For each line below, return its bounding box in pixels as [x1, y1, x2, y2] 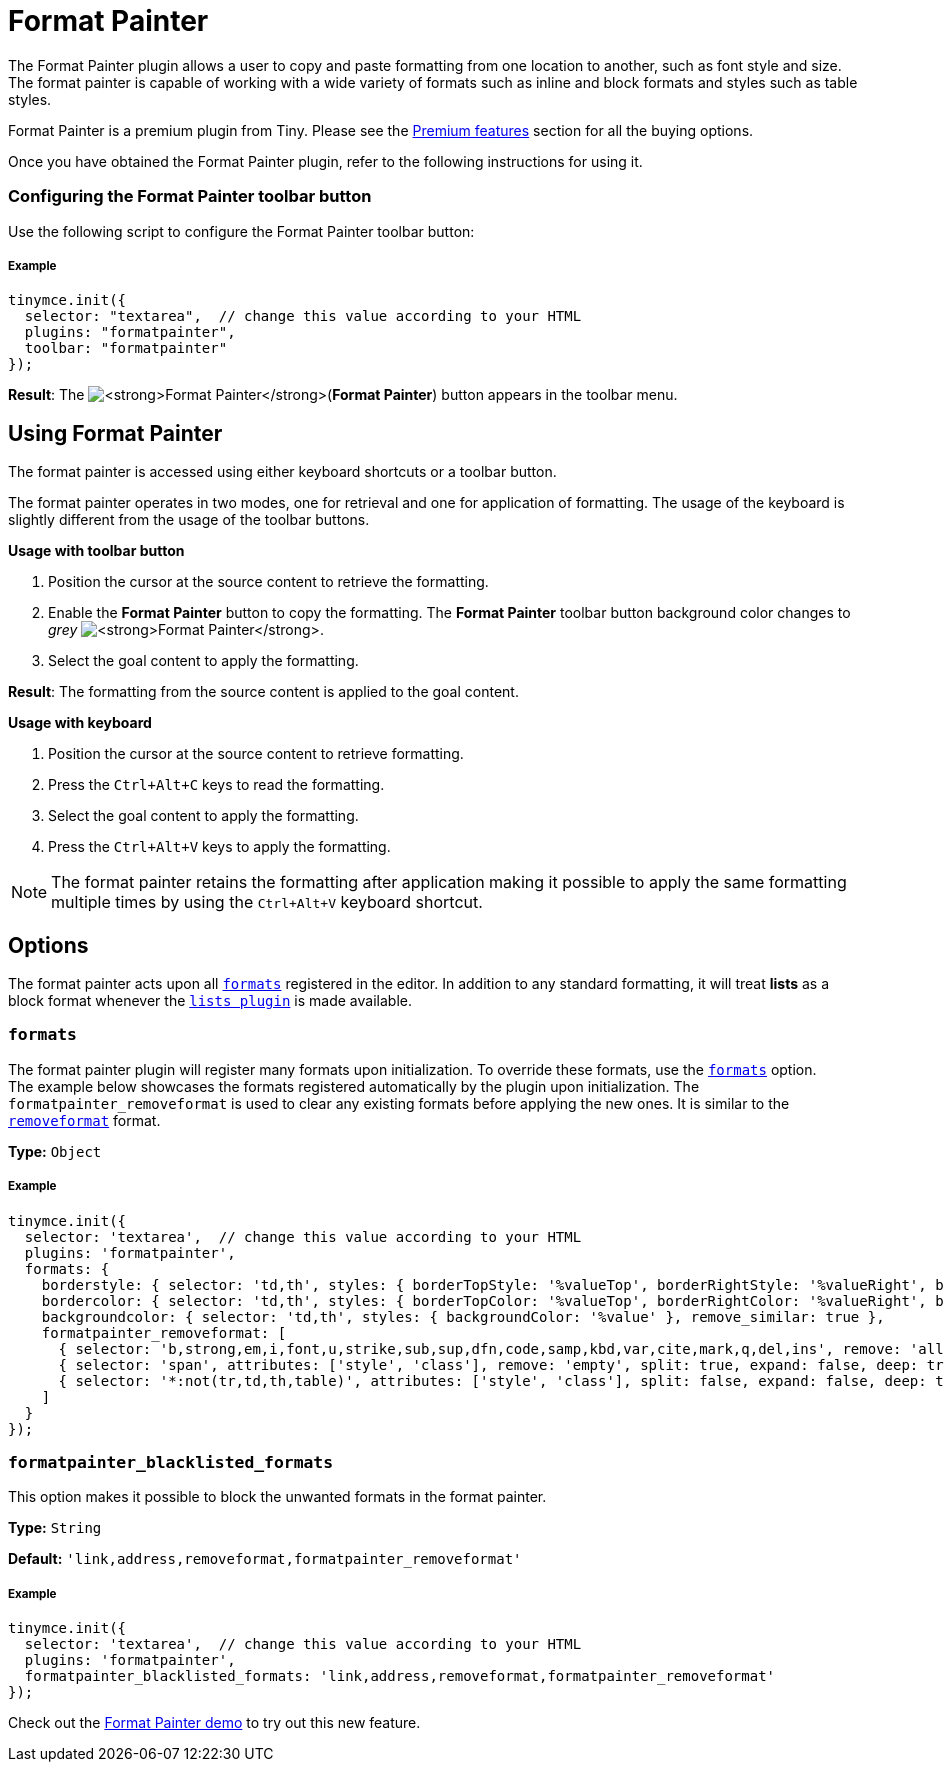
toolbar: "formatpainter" [24, 340, 228, 357]
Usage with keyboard [8, 714, 152, 732]
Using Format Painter [8, 420, 223, 446]
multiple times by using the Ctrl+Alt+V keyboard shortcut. [51, 892, 483, 913]
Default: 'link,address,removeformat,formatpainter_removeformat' [8, 1550, 522, 1568]
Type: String [8, 1519, 102, 1537]
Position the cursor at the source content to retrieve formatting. [48, 745, 464, 763]
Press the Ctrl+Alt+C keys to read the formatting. [48, 776, 385, 794]
